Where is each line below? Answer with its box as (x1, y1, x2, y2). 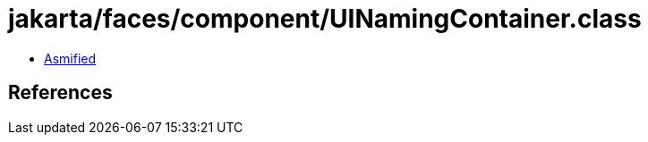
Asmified (44, 50, 97, 66)
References (8, 81, 113, 104)
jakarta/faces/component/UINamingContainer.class (8, 4, 642, 34)
